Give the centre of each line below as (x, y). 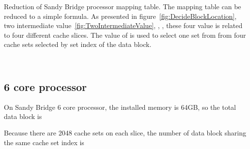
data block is (23, 116)
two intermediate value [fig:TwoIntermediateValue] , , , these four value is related (123, 25)
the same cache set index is (44, 142)
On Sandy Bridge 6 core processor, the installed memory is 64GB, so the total (120, 107)
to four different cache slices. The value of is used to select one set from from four (125, 35)
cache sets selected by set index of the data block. (78, 44)
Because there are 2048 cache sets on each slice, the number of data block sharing (125, 132)
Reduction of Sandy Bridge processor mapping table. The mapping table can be (123, 6)
